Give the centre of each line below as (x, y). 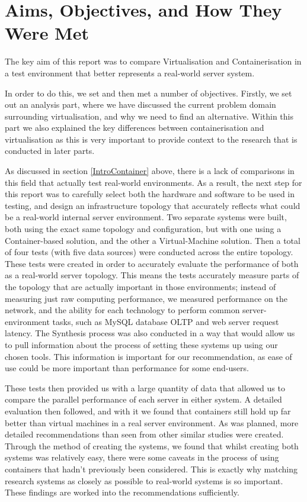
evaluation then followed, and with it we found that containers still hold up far (148, 411)
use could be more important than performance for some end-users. (127, 368)
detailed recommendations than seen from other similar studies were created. (144, 434)
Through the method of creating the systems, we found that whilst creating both (152, 445)
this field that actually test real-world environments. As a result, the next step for (153, 182)
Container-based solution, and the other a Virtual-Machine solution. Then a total (153, 240)
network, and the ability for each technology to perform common (122, 310)
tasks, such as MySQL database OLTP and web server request (166, 321)
